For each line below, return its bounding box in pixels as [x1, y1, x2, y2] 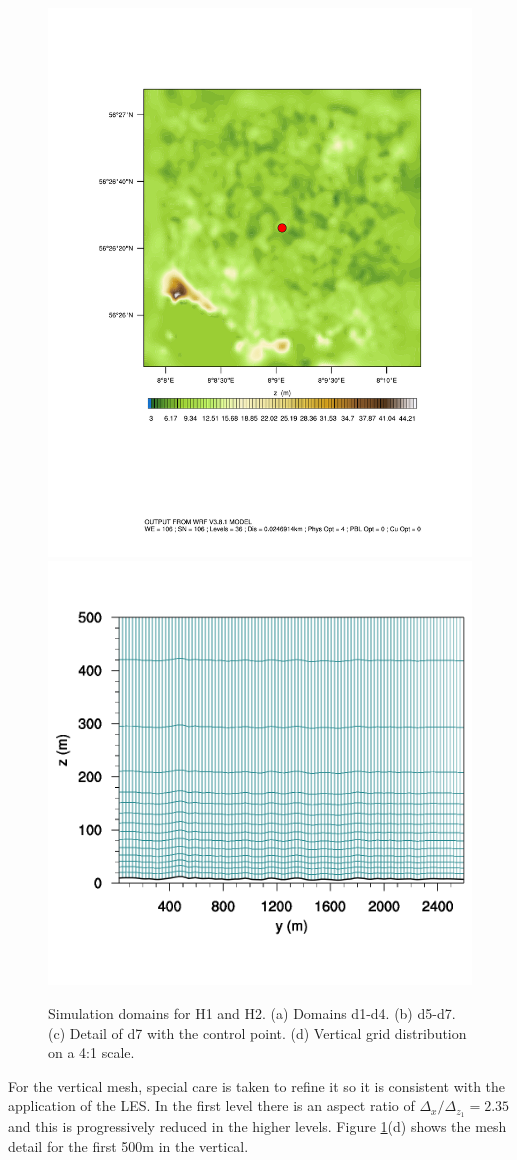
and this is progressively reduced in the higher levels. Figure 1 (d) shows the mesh [8, 1116, 507, 1137]
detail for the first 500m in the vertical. [8, 1135, 249, 1156]
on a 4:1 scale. [48, 1042, 135, 1063]
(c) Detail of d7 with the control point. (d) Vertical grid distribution [48, 1022, 467, 1043]
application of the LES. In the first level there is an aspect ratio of [8, 1095, 415, 1116]
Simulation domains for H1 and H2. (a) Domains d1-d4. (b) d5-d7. [48, 1003, 456, 1024]
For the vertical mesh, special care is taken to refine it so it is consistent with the [8, 1075, 506, 1096]
